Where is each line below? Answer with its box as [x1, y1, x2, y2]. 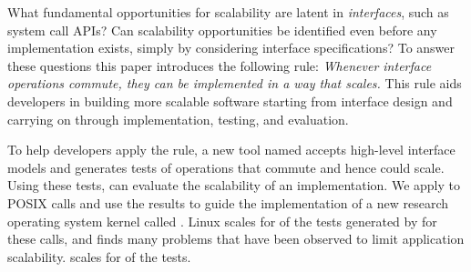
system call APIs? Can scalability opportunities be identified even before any [7, 20, 437, 39]
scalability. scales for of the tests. [7, 247, 191, 266]
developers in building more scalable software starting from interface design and [7, 91, 453, 110]
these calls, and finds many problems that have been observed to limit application [7, 229, 465, 248]
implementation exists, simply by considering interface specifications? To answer [7, 38, 456, 57]
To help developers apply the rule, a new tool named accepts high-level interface [7, 140, 456, 159]
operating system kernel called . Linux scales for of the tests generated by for [7, 211, 437, 230]
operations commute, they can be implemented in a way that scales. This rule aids [7, 74, 462, 93]
